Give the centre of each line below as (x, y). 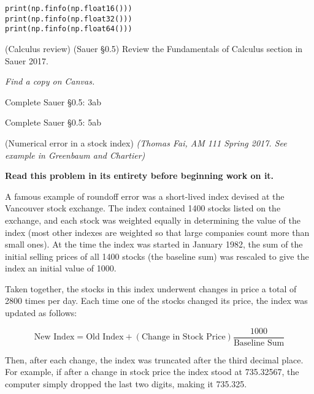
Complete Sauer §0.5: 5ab (53, 122)
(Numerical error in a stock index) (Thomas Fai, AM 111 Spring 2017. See (146, 142)
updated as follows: (41, 313)
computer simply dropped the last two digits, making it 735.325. (126, 383)
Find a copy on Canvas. (50, 81)
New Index (54, 337)
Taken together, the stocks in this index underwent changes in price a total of (151, 288)
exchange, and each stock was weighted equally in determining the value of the (153, 220)
